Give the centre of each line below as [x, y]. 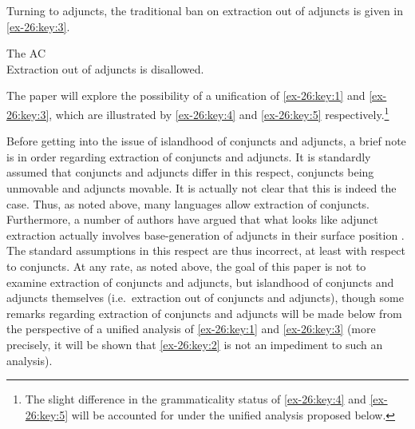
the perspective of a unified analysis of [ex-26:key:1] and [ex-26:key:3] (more [191, 329]
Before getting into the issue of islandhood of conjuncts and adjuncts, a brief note [206, 141]
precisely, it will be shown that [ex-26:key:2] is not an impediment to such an [195, 344]
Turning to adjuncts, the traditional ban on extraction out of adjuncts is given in [205, 10]
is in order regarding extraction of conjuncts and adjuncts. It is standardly [189, 156]
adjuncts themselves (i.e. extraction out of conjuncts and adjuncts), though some [205, 298]
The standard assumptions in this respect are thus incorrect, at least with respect [206, 250]
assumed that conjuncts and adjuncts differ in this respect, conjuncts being [190, 172]
